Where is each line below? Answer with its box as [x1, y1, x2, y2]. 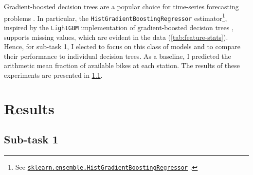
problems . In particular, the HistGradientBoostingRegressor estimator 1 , [4, 11, 227, 23]
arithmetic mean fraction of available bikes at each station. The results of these [4, 60, 240, 70]
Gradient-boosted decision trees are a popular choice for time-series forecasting [4, 1, 239, 11]
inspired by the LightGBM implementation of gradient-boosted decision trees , [4, 22, 234, 32]
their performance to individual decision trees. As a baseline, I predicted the [4, 51, 231, 61]
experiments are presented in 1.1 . [4, 70, 103, 80]
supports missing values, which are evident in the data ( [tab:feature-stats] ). [4, 32, 228, 42]
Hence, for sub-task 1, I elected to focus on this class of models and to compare [4, 41, 240, 52]
